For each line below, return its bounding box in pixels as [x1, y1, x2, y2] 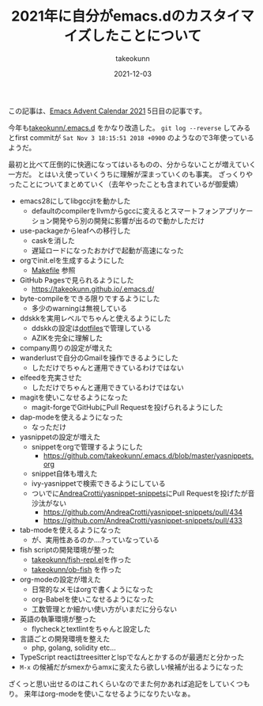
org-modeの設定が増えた [19, 575, 101, 584]
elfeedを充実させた [19, 373, 83, 382]
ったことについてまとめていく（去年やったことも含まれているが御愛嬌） [8, 179, 243, 188]
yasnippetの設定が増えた [19, 432, 101, 442]
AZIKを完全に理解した [31, 333, 103, 343]
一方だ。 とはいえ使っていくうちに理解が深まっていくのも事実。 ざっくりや [8, 169, 254, 179]
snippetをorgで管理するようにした [31, 442, 144, 451]
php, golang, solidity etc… [31, 643, 116, 652]
